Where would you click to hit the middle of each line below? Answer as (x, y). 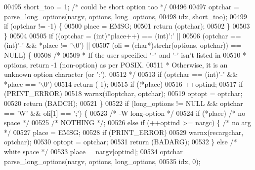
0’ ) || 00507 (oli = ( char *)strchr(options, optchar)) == (159, 45)
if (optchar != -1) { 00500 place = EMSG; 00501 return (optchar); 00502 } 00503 (127, 26)
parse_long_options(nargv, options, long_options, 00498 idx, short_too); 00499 (126, 16)
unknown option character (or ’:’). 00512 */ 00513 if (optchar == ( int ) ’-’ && (121, 74)
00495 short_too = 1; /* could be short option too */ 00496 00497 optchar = (122, 6)
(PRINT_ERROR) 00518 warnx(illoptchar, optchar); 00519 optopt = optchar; (123, 93)
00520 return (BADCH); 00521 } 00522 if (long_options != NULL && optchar (124, 103)
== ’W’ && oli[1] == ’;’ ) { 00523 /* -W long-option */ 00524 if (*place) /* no (125, 113)
